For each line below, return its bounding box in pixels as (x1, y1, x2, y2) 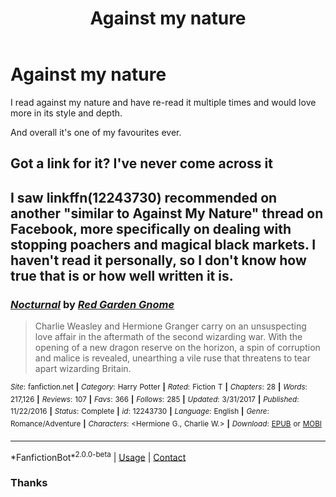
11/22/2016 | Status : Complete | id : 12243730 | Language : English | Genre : (10, 407, 270, 417)
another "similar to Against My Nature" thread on (10, 205, 324, 222)
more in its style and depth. (10, 107, 123, 119)
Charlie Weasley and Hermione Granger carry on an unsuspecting (34, 320, 307, 332)
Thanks (10, 476, 48, 490)
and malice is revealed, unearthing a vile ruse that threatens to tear (34, 352, 311, 364)
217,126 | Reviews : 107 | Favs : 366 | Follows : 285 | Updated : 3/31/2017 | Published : (10, 394, 300, 404)
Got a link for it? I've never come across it (10, 155, 273, 172)
